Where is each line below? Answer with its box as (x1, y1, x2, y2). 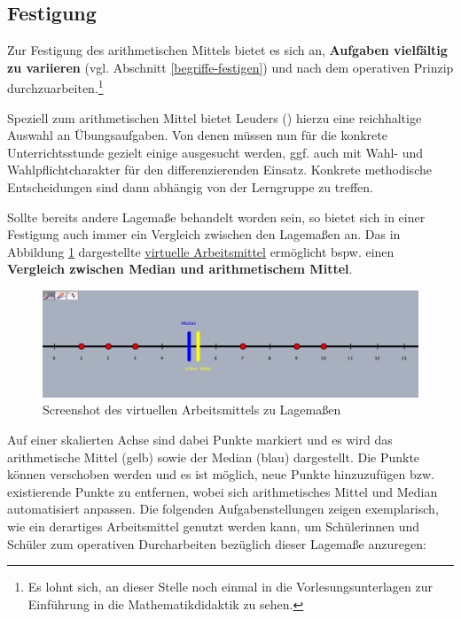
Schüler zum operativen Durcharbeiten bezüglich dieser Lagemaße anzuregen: (7, 534, 426, 553)
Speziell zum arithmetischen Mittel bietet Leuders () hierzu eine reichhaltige (7, 108, 422, 127)
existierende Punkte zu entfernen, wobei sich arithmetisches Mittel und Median (7, 482, 438, 500)
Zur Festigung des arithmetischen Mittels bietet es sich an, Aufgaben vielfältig (7, 41, 448, 59)
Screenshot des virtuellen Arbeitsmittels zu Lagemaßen (43, 400, 341, 419)
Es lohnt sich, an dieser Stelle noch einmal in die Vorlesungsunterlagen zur (27, 577, 433, 596)
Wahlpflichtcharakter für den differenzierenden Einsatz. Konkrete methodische (7, 160, 432, 179)
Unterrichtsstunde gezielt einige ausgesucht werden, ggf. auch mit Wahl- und (7, 143, 424, 161)
